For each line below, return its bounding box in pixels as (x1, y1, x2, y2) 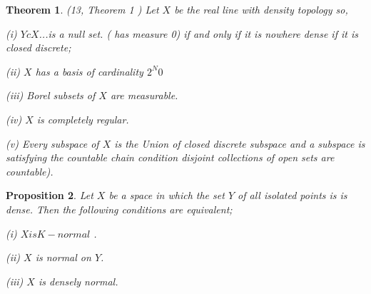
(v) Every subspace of (6, 136, 99, 151)
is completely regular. (36, 111, 129, 126)
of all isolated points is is (238, 188, 347, 203)
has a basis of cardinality (35, 64, 143, 78)
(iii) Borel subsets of (6, 88, 96, 103)
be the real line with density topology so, (174, 2, 348, 16)
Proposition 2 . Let (6, 188, 93, 203)
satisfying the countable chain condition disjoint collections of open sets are (6, 150, 335, 165)
